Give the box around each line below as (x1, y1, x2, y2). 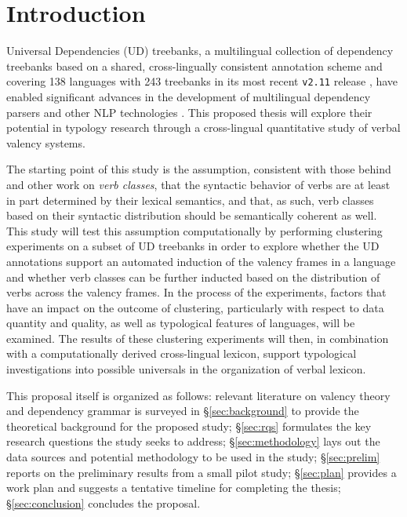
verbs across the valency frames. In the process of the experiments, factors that (6, 284, 387, 300)
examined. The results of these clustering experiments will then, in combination (6, 329, 389, 346)
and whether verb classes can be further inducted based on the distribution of (6, 268, 380, 285)
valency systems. (6, 134, 85, 151)
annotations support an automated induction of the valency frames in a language (6, 253, 396, 269)
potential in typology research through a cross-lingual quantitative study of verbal (6, 119, 401, 136)
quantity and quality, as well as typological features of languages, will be (6, 315, 355, 331)
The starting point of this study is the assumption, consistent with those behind (6, 161, 391, 177)
